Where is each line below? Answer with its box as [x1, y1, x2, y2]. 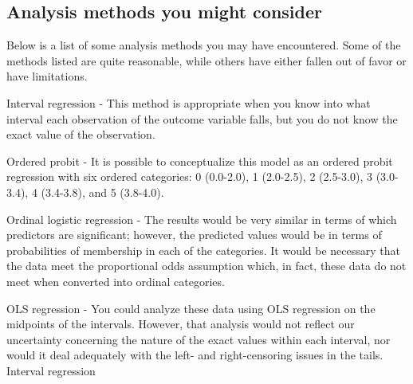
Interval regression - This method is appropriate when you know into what [6, 94, 371, 111]
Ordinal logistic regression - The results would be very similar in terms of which [6, 210, 397, 227]
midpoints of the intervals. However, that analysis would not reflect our [6, 315, 355, 332]
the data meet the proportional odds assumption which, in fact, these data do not [6, 257, 407, 274]
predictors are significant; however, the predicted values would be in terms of [6, 226, 382, 243]
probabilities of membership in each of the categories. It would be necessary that [6, 241, 401, 258]
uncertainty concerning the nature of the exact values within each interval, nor [6, 331, 391, 347]
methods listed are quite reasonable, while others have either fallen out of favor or [6, 52, 407, 69]
